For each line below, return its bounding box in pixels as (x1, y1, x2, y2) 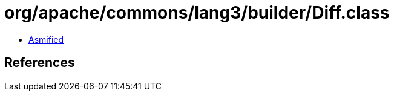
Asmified (28, 34, 64, 45)
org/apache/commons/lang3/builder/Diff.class (4, 2, 390, 23)
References (4, 55, 75, 71)
